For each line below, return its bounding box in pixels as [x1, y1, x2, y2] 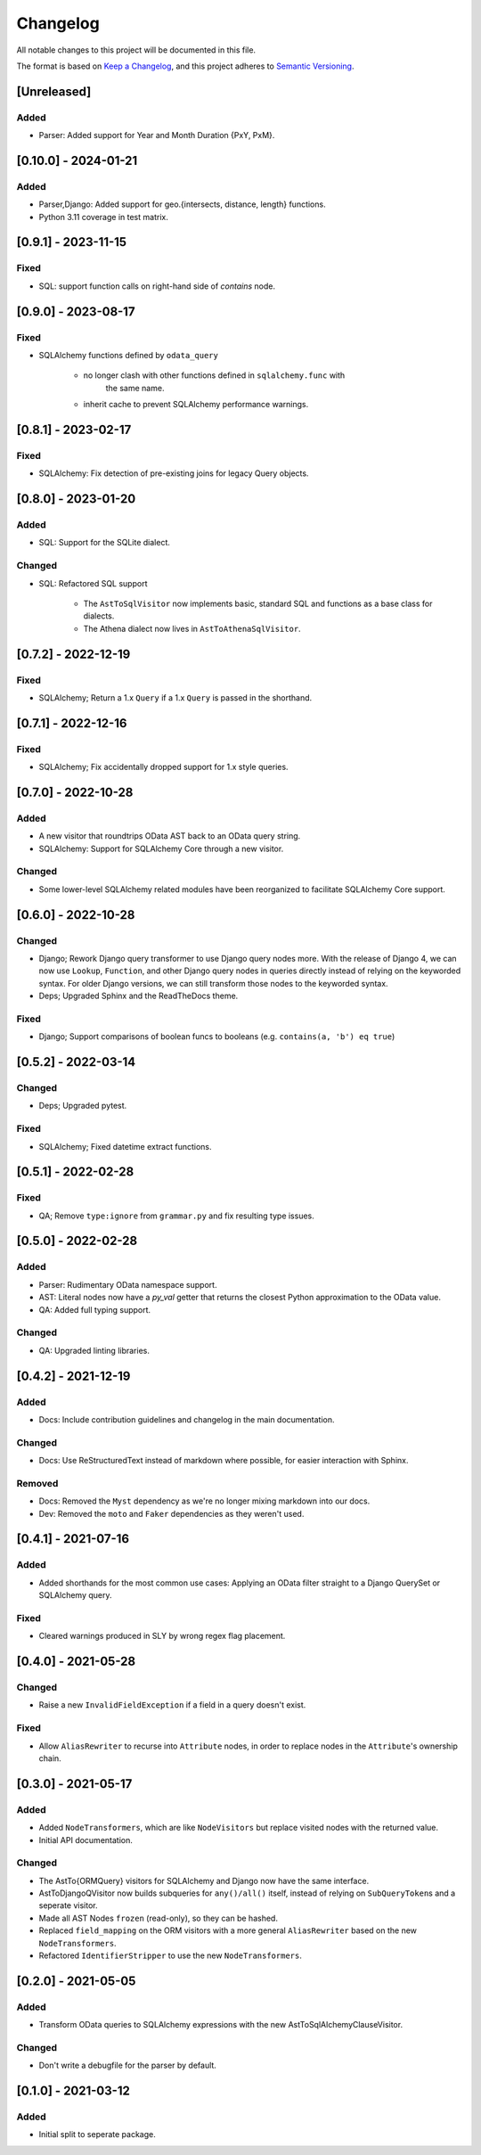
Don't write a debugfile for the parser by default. [38, 2060, 217, 2071]
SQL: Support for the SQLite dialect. [38, 537, 171, 548]
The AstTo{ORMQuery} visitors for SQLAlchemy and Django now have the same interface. [38, 1875, 370, 1886]
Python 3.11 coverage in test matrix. [38, 211, 168, 222]
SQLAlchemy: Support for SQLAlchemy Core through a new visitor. [38, 843, 284, 854]
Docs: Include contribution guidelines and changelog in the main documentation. [38, 1413, 335, 1425]
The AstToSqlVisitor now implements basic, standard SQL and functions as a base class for [83, 598, 433, 609]
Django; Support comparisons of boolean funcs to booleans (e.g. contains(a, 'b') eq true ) [38, 1031, 395, 1042]
